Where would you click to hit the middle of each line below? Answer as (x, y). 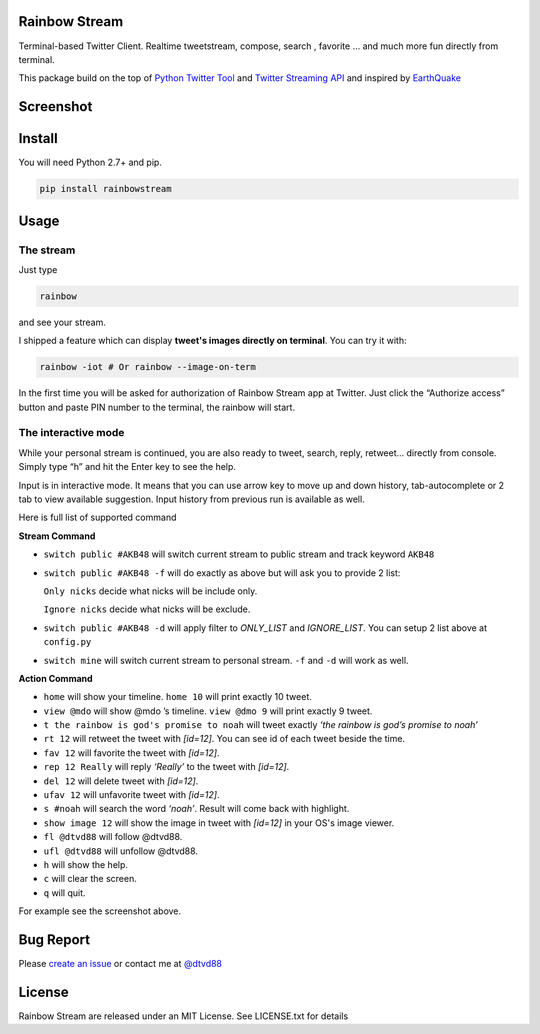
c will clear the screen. (90, 879)
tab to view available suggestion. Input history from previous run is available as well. (191, 499)
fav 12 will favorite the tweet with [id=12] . (131, 752)
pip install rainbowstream (105, 189)
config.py (67, 642)
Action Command (56, 678)
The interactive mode (71, 433)
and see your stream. (62, 322)
